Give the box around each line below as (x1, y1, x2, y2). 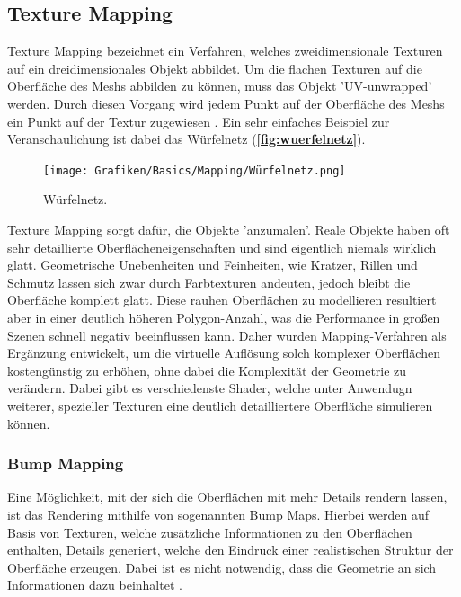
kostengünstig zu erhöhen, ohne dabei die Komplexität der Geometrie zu (7, 361, 407, 379)
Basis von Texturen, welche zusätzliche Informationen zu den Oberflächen (7, 522, 412, 541)
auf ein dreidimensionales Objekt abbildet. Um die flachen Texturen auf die (7, 58, 422, 77)
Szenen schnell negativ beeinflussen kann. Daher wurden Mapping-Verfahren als (7, 325, 447, 344)
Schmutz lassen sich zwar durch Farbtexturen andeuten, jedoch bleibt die (7, 272, 411, 291)
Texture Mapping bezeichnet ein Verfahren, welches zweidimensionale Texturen (7, 41, 443, 60)
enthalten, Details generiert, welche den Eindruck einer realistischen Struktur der (7, 540, 454, 559)
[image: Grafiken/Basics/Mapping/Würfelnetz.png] (43, 164, 346, 177)
